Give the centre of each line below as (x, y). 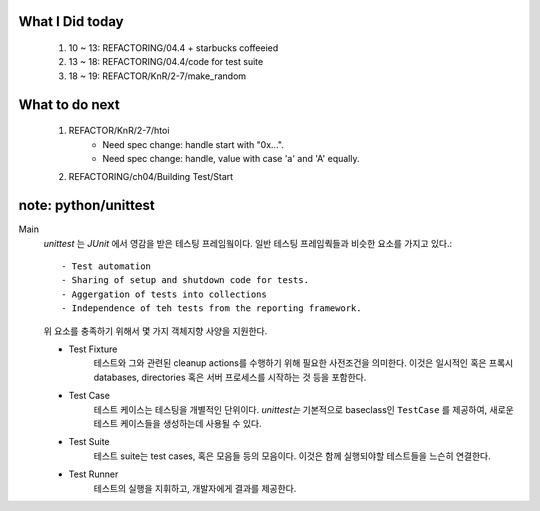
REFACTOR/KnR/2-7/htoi (119, 131)
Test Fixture (93, 349)
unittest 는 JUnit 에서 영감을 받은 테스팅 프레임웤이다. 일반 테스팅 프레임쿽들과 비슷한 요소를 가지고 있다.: (248, 243)
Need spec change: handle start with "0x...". (193, 144)
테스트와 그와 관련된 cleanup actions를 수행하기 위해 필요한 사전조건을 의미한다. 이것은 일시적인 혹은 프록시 (303, 363)
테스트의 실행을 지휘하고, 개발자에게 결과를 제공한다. (195, 488)
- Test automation (106, 266)
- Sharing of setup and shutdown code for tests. (185, 280)
